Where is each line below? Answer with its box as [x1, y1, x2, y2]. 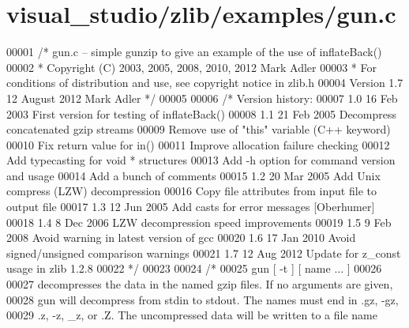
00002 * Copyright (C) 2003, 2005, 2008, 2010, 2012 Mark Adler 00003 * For [6, 58, 377, 75]
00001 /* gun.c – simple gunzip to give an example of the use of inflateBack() [6, 43, 382, 60]
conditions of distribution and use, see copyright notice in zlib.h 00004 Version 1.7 [6, 74, 403, 91]
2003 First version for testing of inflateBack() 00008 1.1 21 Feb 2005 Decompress [6, 105, 397, 122]
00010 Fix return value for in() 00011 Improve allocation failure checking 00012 [6, 136, 390, 153]
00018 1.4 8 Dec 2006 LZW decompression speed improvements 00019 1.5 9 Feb [6, 213, 392, 230]
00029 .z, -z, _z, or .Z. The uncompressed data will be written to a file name [6, 307, 378, 323]
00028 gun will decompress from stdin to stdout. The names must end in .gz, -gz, [6, 291, 399, 307]
